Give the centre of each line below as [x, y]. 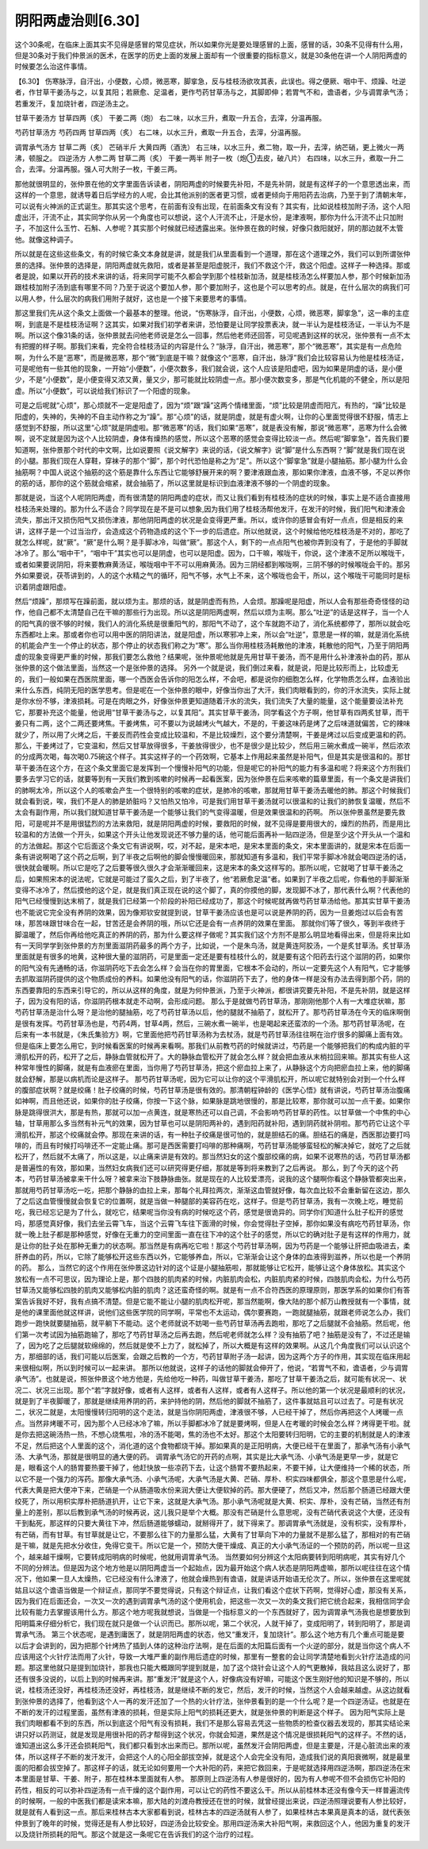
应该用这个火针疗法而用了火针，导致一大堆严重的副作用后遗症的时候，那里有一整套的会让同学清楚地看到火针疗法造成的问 [212, 1657]
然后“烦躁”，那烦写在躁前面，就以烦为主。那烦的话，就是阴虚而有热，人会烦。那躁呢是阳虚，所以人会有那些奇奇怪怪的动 [212, 601]
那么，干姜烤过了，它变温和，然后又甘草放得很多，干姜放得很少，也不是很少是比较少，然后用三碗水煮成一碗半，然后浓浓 [212, 745]
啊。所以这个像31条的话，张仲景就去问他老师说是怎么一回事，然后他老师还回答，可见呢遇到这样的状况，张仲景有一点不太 [213, 335]
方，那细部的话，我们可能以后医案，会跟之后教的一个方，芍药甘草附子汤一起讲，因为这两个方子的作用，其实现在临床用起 [212, 1357]
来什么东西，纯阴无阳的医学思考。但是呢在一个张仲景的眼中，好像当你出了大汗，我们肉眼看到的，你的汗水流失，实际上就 [212, 690]
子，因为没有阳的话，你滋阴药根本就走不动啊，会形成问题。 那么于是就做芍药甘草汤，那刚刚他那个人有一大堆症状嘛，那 [210, 1001]
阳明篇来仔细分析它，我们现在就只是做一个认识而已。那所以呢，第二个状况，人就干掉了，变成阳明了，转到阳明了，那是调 [212, 1623]
